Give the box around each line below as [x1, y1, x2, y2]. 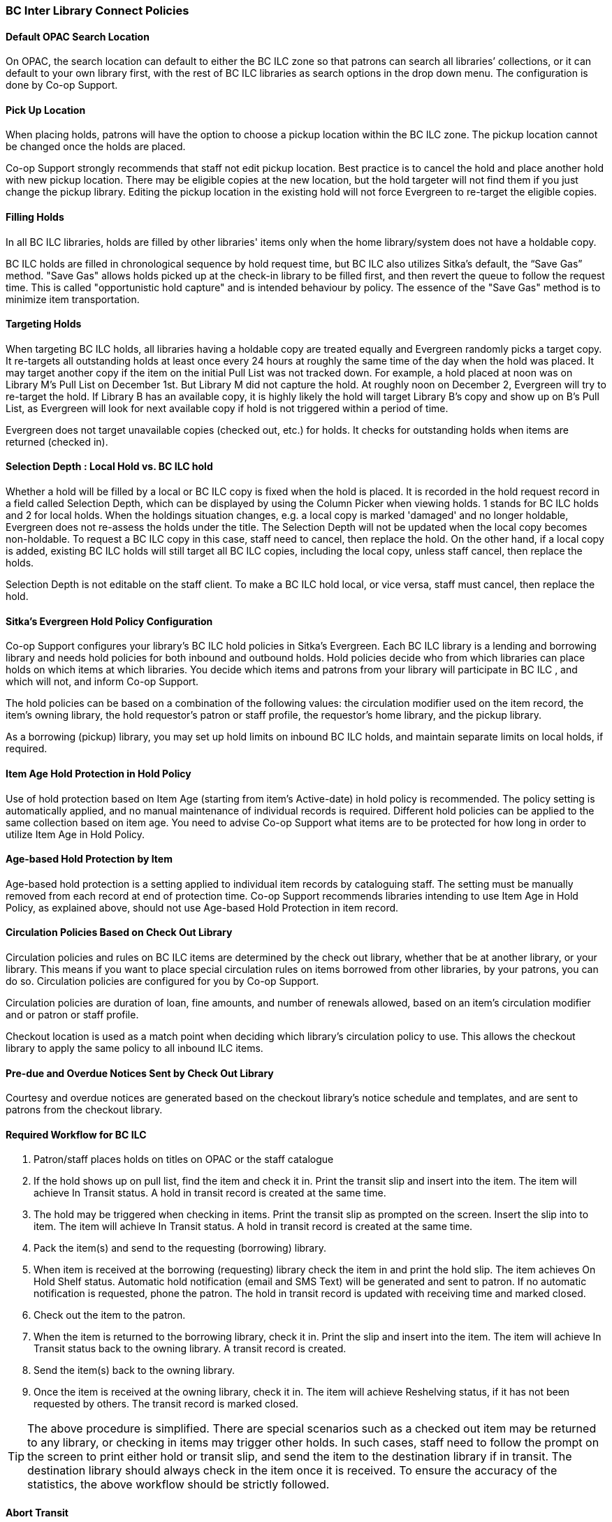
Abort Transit [6, 1507, 68, 1519]
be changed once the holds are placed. [6, 140, 186, 153]
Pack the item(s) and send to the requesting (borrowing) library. [34, 1242, 327, 1254]
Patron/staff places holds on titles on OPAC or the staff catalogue [34, 1153, 334, 1166]
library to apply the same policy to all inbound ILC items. [6, 1041, 263, 1054]
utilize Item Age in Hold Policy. [6, 828, 145, 840]
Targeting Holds [6, 318, 82, 330]
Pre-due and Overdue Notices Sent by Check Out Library [6, 1067, 274, 1079]
